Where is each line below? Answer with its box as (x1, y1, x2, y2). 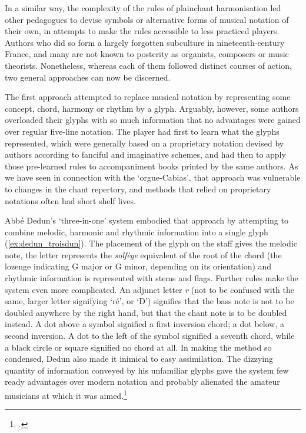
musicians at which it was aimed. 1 (5, 388, 127, 401)
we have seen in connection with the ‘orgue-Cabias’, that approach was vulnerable (5, 171, 301, 184)
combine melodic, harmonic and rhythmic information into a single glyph (5, 225, 268, 238)
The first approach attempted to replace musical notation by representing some (5, 91, 291, 103)
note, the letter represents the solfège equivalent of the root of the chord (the (5, 248, 282, 261)
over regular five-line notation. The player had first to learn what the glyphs (5, 125, 280, 137)
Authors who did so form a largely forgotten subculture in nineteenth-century (5, 36, 285, 48)
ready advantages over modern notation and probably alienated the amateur (5, 375, 280, 388)
